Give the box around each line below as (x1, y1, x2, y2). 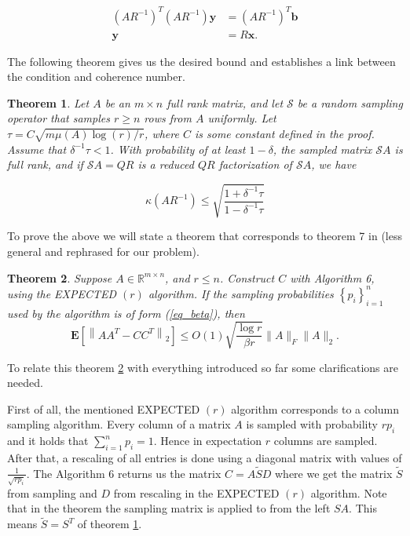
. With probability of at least (110, 140, 246, 157)
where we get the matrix (275, 465, 393, 481)
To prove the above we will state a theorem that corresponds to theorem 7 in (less (7, 228, 402, 244)
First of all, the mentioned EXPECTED (7, 400, 200, 417)
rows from (144, 110, 192, 126)
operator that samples (7, 110, 110, 126)
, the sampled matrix (273, 140, 372, 157)
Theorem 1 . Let (7, 94, 90, 111)
